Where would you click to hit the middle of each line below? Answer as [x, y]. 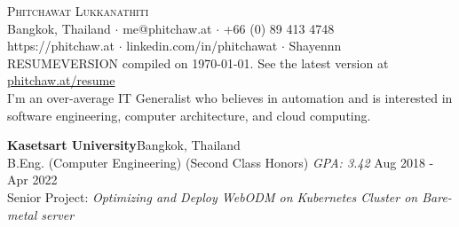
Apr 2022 [32, 180]
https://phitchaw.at [61, 46]
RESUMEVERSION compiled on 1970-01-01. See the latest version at [198, 63]
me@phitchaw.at [167, 28]
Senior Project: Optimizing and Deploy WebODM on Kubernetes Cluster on [213, 196]
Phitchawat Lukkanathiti [78, 11]
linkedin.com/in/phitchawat [202, 46]
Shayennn [315, 46]
